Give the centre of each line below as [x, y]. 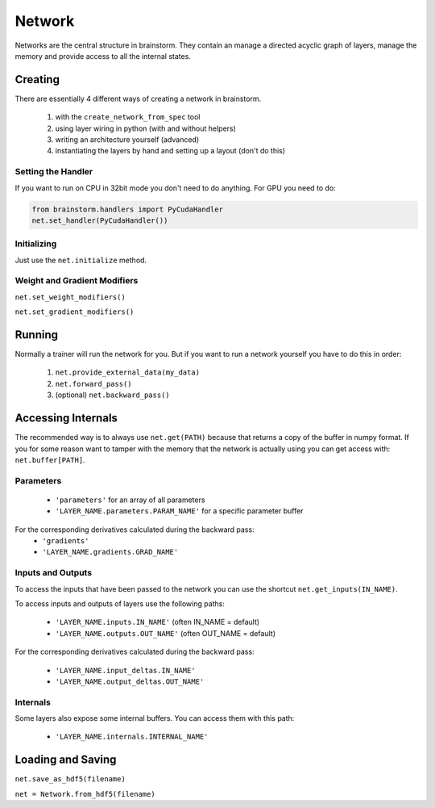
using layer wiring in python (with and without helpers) [146, 128]
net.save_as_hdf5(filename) [70, 779]
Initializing [36, 244]
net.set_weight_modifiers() [70, 297]
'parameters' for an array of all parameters [130, 500]
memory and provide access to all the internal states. [103, 56]
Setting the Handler [54, 172]
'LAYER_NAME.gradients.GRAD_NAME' [110, 552]
